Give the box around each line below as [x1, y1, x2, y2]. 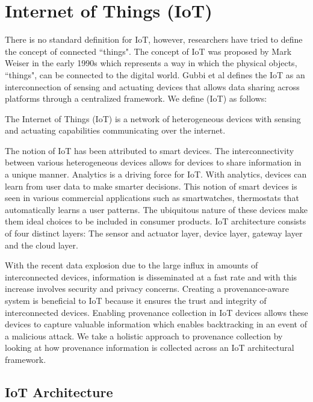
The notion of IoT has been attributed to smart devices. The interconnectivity [5, 144, 294, 156]
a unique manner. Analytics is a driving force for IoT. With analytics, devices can [5, 168, 307, 181]
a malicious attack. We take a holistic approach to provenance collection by [5, 329, 283, 342]
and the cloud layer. [5, 238, 78, 251]
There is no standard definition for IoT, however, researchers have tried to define [5, 33, 303, 46]
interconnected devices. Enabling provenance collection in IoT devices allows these [5, 306, 308, 318]
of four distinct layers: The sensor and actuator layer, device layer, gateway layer [5, 227, 303, 240]
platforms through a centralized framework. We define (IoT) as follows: [5, 92, 267, 105]
